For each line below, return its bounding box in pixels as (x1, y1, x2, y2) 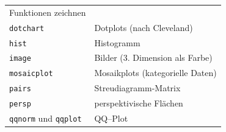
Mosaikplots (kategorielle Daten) (94, 66, 217, 79)
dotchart (9, 24, 45, 33)
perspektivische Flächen (94, 97, 183, 109)
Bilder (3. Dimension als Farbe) (94, 51, 213, 64)
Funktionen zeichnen (9, 5, 86, 18)
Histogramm (94, 36, 140, 49)
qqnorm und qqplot (9, 112, 82, 125)
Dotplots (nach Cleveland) (94, 21, 193, 33)
